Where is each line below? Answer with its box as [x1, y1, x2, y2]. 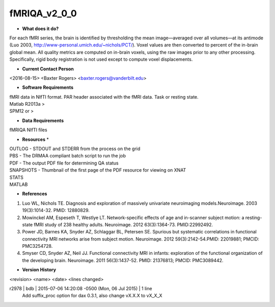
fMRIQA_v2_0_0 [9, 8, 77, 19]
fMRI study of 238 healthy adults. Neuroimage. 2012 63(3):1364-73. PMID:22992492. [34, 221, 213, 227]
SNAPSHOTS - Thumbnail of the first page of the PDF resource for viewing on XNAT [9, 167, 186, 173]
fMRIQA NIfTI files [9, 127, 48, 133]
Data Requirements [22, 117, 64, 124]
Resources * [22, 136, 49, 143]
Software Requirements [22, 84, 74, 90]
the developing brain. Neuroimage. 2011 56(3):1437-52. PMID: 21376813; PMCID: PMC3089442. [22, 257, 224, 263]
